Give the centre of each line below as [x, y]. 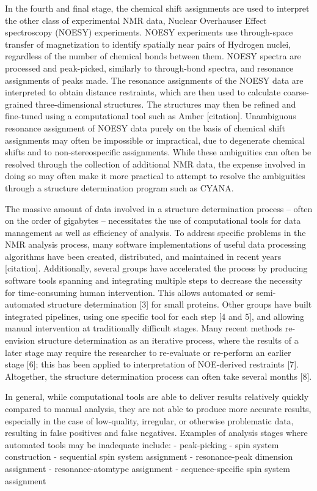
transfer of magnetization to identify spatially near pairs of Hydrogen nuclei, [148, 44]
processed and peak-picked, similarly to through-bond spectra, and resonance [149, 68]
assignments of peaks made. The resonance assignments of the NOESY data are [154, 80]
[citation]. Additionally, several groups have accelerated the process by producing [156, 268]
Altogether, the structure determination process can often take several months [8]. [158, 376]
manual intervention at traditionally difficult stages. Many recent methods [144, 328]
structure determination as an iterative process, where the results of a [168, 340]
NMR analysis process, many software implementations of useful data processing [155, 244]
